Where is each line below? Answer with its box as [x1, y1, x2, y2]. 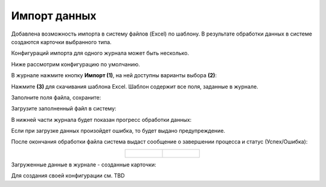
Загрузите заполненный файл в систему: [11, 105, 117, 112]
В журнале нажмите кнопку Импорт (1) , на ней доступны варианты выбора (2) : [11, 72, 217, 79]
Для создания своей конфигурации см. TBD [11, 172, 125, 179]
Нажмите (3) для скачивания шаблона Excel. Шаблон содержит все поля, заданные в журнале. [11, 83, 259, 90]
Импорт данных [11, 9, 97, 22]
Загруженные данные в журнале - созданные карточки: [11, 160, 156, 168]
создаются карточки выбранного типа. [11, 38, 112, 45]
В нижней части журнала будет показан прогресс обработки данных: [11, 116, 192, 123]
